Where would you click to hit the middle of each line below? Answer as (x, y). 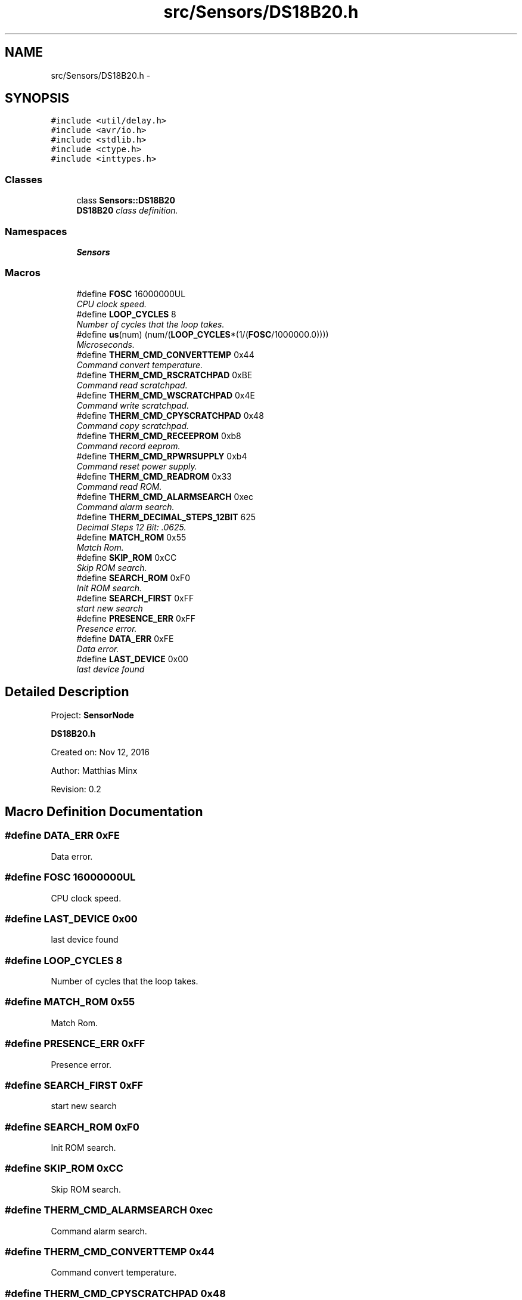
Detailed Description (67, 692)
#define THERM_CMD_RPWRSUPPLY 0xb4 (162, 456)
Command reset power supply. (137, 466)
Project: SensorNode (92, 715)
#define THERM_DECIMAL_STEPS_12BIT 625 (166, 517)
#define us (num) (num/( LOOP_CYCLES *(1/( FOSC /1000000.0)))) (203, 334)
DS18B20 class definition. (127, 211)
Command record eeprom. (128, 446)
